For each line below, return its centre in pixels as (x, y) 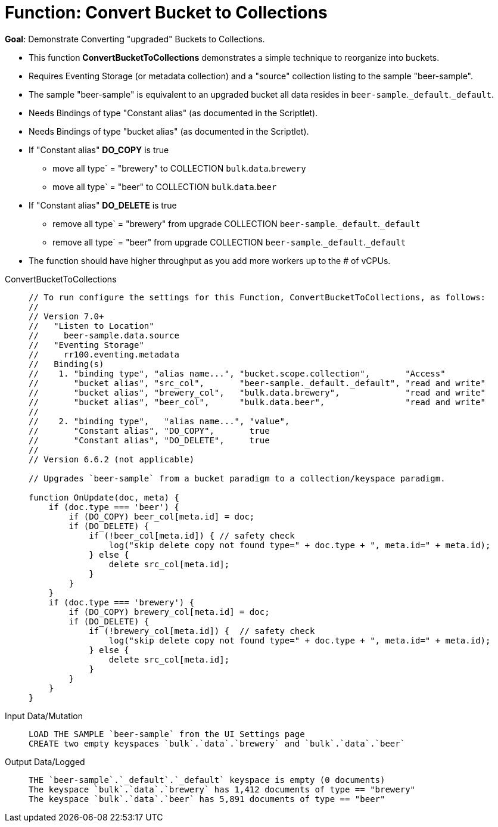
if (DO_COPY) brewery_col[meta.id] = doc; (169, 612)
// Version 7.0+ (66, 316)
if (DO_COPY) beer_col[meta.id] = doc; (162, 516)
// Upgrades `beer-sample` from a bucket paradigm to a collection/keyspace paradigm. (237, 478)
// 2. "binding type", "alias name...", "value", (159, 421)
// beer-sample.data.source (104, 335)
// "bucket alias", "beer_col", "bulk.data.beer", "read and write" (257, 402)
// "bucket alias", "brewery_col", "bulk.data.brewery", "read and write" (257, 392)
